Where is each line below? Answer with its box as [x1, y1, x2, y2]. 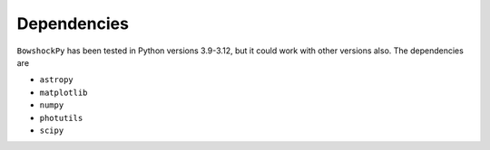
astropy [39, 75, 74, 85]
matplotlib [39, 87, 88, 98]
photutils [39, 113, 83, 123]
